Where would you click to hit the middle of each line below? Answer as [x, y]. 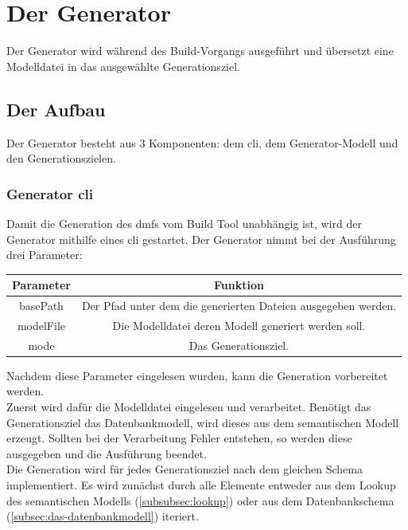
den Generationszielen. [61, 158]
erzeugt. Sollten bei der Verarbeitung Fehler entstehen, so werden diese [179, 438]
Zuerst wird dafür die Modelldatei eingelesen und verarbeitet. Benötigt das [189, 407]
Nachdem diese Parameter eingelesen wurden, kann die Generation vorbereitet [197, 375]
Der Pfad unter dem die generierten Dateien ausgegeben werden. [239, 306]
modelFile [41, 325]
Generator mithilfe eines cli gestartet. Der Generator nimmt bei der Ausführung [201, 239]
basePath [41, 306]
